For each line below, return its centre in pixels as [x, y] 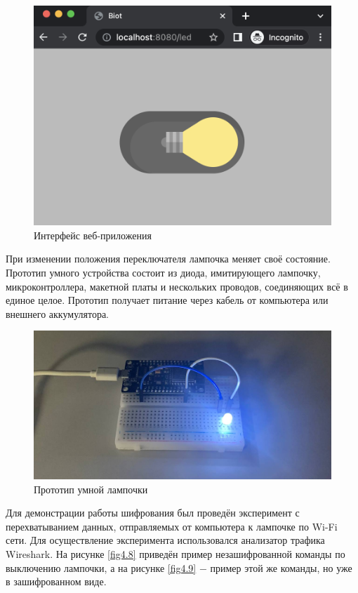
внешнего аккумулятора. [58, 313]
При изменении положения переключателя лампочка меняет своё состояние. [168, 259]
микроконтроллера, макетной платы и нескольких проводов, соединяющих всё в [177, 286]
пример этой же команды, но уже [281, 567]
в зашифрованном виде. [56, 581]
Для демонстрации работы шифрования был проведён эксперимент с [153, 513]
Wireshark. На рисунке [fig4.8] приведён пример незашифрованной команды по [175, 553]
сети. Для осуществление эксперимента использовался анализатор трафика [165, 540]
